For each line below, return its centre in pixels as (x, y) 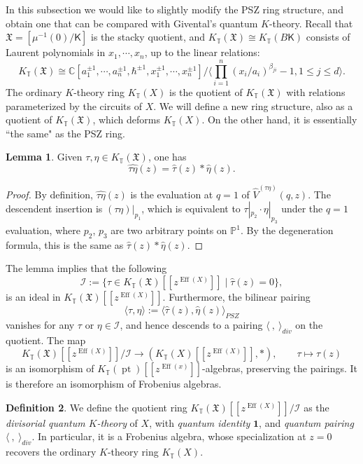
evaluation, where (43, 230)
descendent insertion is (54, 209)
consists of (328, 37)
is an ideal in (33, 297)
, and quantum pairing (306, 422)
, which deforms (126, 120)
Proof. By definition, (49, 194)
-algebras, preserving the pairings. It (280, 368)
